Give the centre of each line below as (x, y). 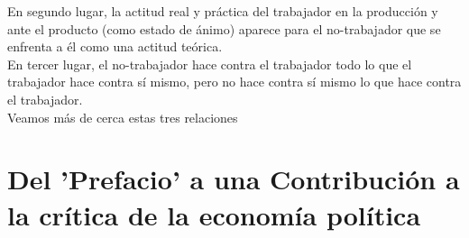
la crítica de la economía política (214, 214)
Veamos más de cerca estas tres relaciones (123, 117)
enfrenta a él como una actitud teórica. (115, 46)
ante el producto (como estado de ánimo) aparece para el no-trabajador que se (224, 28)
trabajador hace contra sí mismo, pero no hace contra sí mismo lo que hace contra (234, 82)
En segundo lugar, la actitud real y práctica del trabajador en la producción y (223, 11)
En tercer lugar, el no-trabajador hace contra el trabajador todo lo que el (210, 64)
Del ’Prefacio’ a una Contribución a (234, 179)
